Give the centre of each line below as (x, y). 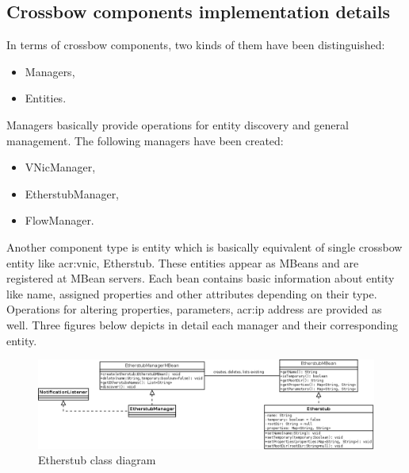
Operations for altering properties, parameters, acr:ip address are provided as (194, 309)
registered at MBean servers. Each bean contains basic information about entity (201, 278)
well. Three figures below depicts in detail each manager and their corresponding (202, 324)
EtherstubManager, (72, 193)
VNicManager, (60, 167)
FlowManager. (59, 220)
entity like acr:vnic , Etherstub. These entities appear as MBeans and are (183, 262)
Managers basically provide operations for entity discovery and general (178, 124)
